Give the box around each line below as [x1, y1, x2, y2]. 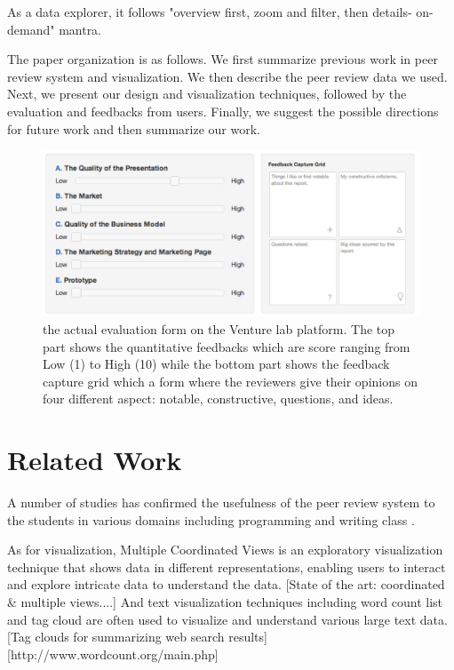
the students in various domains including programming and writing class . [7, 510, 415, 529]
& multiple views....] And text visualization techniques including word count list [7, 592, 442, 610]
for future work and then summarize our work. [7, 119, 260, 138]
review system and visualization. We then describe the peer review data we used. [7, 67, 448, 85]
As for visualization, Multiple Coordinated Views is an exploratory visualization [7, 540, 443, 559]
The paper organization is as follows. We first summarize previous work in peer [7, 50, 438, 68]
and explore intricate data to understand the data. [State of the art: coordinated [7, 575, 445, 594]
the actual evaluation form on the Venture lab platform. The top [43, 319, 395, 338]
